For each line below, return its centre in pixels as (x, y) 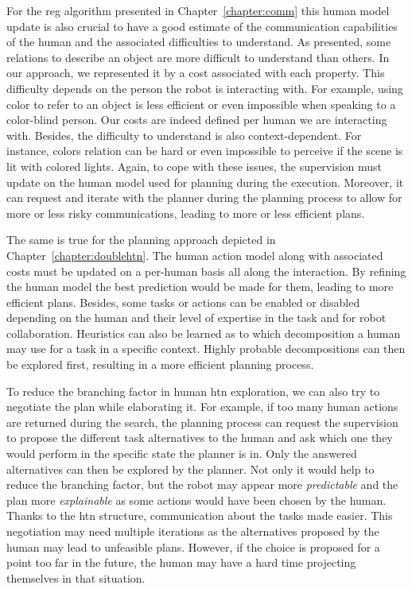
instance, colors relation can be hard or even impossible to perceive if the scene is (205, 151)
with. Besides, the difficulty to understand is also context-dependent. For (184, 135)
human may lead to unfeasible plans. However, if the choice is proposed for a (193, 546)
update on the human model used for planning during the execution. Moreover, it (205, 182)
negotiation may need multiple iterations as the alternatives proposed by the (193, 531)
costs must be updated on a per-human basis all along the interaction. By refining (206, 271)
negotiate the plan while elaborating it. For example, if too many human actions (202, 407)
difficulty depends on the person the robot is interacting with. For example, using (205, 88)
